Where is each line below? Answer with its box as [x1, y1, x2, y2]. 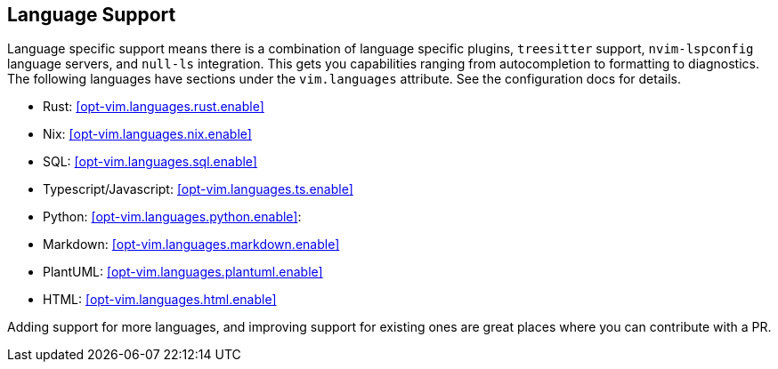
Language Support [7, 4, 176, 26]
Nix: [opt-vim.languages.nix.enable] [43, 126, 252, 142]
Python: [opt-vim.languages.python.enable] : [43, 209, 302, 225]
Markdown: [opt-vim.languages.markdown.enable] [43, 237, 340, 253]
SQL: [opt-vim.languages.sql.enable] [43, 154, 257, 170]
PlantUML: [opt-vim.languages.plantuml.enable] [43, 264, 323, 280]
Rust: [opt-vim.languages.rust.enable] [43, 99, 264, 115]
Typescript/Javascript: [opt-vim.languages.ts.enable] [43, 181, 353, 197]
